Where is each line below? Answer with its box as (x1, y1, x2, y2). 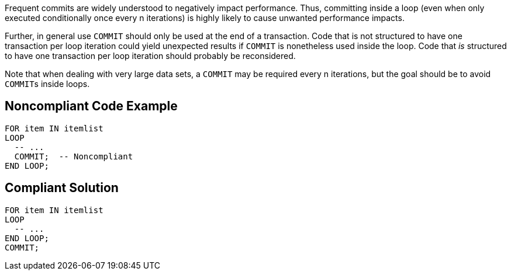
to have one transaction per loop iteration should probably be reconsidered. (5, 51, 296, 61)
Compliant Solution (5, 180, 119, 196)
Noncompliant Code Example (5, 99, 178, 114)
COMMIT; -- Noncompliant (14, 151, 133, 161)
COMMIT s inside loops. (5, 79, 90, 89)
